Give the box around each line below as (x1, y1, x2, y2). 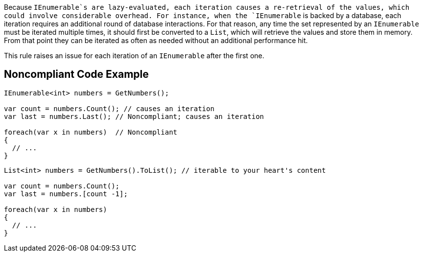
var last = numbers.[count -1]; (4, 189, 128, 198)
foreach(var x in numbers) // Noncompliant (4, 128, 178, 136)
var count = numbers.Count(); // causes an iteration (4, 104, 214, 113)
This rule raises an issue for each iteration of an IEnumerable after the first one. (4, 51, 264, 60)
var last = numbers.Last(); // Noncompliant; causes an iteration (4, 112, 264, 120)
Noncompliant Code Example (4, 68, 149, 81)
